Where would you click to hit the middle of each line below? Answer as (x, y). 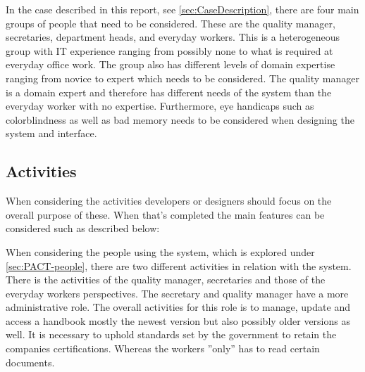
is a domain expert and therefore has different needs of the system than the (169, 92)
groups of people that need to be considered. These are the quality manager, (171, 23)
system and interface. (51, 133)
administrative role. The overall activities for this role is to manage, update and (178, 307)
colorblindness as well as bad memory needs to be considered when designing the (180, 119)
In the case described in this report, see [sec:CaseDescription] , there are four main (182, 9)
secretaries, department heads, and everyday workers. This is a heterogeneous (173, 37)
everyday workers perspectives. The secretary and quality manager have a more (177, 293)
